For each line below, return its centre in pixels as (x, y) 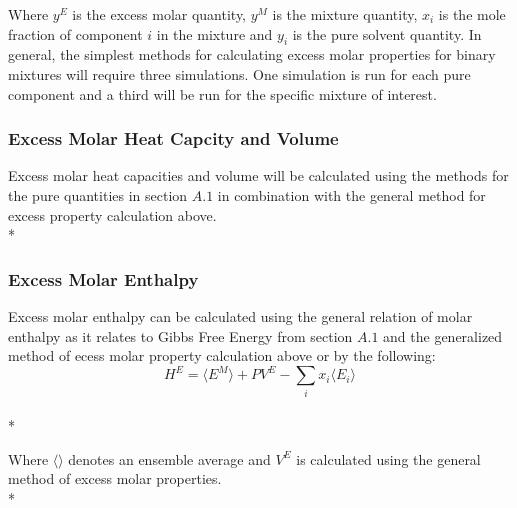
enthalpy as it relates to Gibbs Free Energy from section (180, 335)
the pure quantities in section (98, 194)
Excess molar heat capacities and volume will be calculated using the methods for (258, 175)
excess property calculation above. (112, 214)
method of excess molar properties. (115, 478)
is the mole (472, 14)
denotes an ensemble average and (169, 458)
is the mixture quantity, (345, 14)
